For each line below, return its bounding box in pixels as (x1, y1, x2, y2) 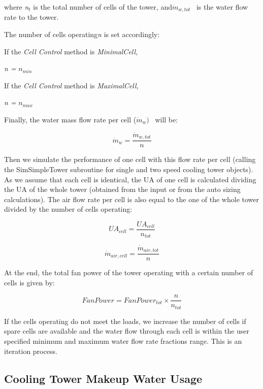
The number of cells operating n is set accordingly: (4, 29, 160, 40)
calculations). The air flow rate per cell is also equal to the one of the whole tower (4, 193, 259, 204)
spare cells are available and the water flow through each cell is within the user (4, 326, 250, 336)
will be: (155, 114, 178, 125)
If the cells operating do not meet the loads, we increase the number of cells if (4, 315, 246, 326)
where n (4, 2, 29, 12)
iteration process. (4, 345, 57, 356)
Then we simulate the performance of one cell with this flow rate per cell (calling (4, 154, 256, 165)
